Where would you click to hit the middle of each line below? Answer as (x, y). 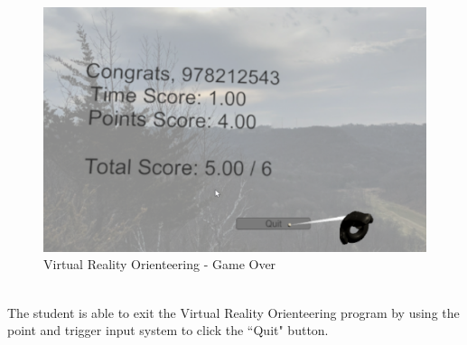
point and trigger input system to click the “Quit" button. (168, 330)
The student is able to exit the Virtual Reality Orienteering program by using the (233, 312)
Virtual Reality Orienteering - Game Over (160, 264)
